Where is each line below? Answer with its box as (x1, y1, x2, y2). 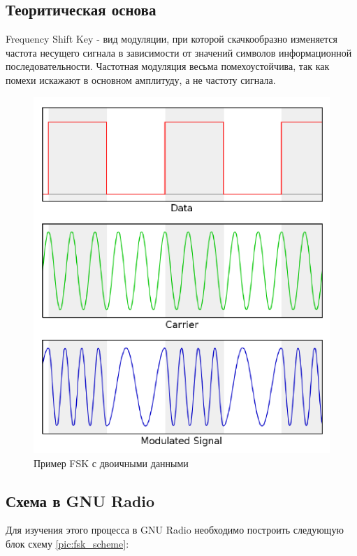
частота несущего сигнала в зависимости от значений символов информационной (6, 45, 352, 59)
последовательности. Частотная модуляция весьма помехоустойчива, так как (6, 59, 330, 73)
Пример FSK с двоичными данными (34, 455, 189, 470)
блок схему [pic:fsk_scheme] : (6, 536, 129, 550)
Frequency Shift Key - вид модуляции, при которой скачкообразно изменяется (6, 31, 338, 46)
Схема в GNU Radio (6, 490, 155, 511)
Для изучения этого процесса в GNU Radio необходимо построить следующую (6, 522, 344, 537)
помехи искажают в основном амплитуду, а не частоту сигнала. (6, 72, 276, 87)
